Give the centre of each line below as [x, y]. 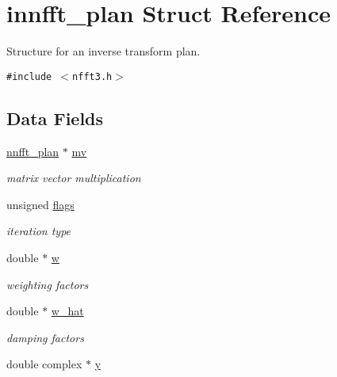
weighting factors [48, 284]
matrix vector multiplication [74, 178]
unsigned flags [40, 204]
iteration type [39, 231]
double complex [44, 364]
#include [29, 76]
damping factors [45, 337]
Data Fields [55, 118]
